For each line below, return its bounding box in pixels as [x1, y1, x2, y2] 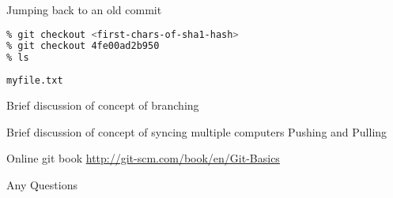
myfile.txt [6, 75, 63, 87]
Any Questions [6, 176, 77, 192]
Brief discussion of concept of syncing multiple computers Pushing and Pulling [6, 123, 387, 140]
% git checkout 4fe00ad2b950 [6, 40, 160, 52]
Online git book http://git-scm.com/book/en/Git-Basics [6, 150, 280, 166]
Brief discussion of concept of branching [6, 97, 199, 114]
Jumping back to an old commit [6, 2, 162, 17]
